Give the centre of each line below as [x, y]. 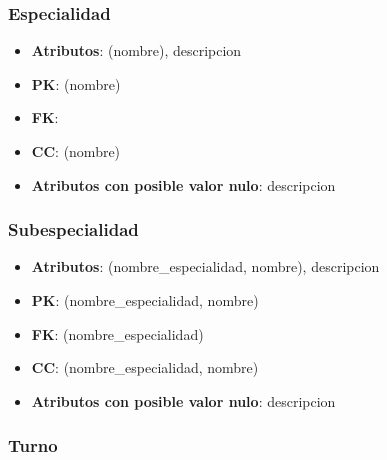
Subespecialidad [73, 229]
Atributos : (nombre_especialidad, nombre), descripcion [205, 266]
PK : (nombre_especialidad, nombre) [145, 300]
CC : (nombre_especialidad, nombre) [145, 367]
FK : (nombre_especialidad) [117, 333]
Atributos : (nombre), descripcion [136, 50]
